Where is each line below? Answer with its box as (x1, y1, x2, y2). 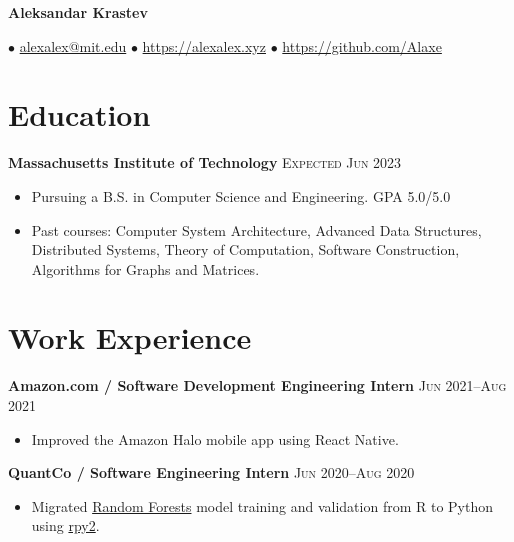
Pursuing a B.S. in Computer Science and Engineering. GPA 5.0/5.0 (31, 185, 451, 206)
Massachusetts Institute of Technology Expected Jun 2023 (8, 152, 402, 173)
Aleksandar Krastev (8, 2, 148, 22)
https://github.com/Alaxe (282, 35, 442, 56)
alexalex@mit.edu (19, 35, 127, 56)
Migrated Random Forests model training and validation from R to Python (31, 495, 494, 516)
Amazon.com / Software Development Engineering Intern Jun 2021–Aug (8, 375, 507, 396)
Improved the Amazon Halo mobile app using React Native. (31, 428, 399, 449)
